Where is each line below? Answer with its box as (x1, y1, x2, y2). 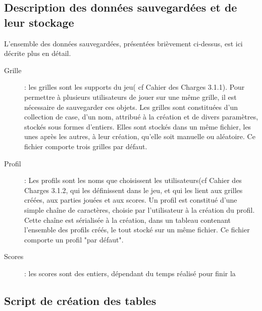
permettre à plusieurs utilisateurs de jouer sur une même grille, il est (24, 91, 237, 102)
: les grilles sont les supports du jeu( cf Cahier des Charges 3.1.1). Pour (24, 82, 245, 92)
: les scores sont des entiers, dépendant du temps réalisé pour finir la (24, 268, 236, 278)
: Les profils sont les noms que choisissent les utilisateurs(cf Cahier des (24, 175, 242, 185)
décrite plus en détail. (4, 48, 71, 58)
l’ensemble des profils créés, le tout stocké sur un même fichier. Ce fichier (24, 224, 250, 235)
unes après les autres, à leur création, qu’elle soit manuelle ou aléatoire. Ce (24, 131, 255, 142)
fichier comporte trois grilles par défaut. (24, 141, 147, 151)
